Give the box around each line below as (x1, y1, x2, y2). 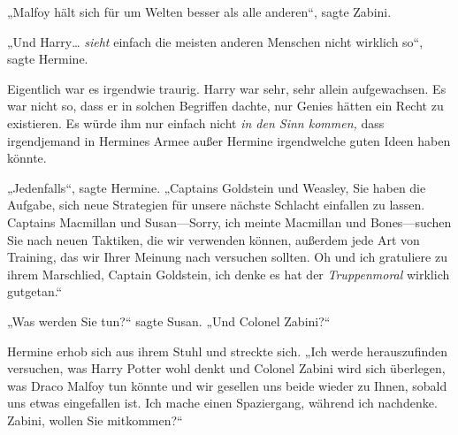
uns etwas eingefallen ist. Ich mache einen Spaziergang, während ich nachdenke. (7, 393, 438, 412)
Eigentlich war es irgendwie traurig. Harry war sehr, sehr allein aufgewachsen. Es (7, 79, 447, 97)
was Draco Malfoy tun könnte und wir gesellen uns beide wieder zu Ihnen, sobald (7, 376, 447, 394)
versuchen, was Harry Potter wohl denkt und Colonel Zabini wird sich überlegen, (7, 359, 446, 378)
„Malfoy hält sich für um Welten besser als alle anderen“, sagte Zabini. (7, 3, 392, 20)
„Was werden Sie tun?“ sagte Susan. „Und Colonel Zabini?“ (7, 311, 331, 330)
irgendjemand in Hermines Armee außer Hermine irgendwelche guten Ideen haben (7, 131, 451, 149)
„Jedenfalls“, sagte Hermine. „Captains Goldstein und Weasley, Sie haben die (7, 178, 426, 196)
